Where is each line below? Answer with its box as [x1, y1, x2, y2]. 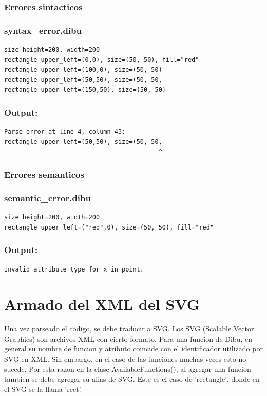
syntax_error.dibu [4, 24, 82, 36]
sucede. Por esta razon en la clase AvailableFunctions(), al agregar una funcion [4, 363, 251, 374]
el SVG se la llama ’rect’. [4, 383, 82, 394]
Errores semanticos [4, 168, 84, 180]
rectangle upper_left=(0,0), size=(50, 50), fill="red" [4, 56, 199, 64]
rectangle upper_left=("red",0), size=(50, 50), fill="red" [4, 223, 214, 231]
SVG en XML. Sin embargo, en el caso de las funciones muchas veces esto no [4, 353, 246, 364]
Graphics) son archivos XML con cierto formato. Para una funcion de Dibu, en [4, 333, 252, 344]
